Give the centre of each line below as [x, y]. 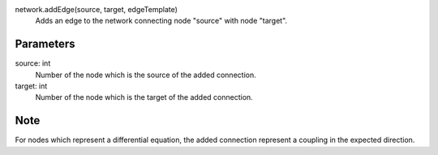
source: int [33, 63]
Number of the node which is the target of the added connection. [144, 97]
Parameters [45, 44]
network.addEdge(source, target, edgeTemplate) [97, 9]
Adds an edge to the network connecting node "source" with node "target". [161, 21]
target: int [31, 86]
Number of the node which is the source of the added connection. [146, 75]
